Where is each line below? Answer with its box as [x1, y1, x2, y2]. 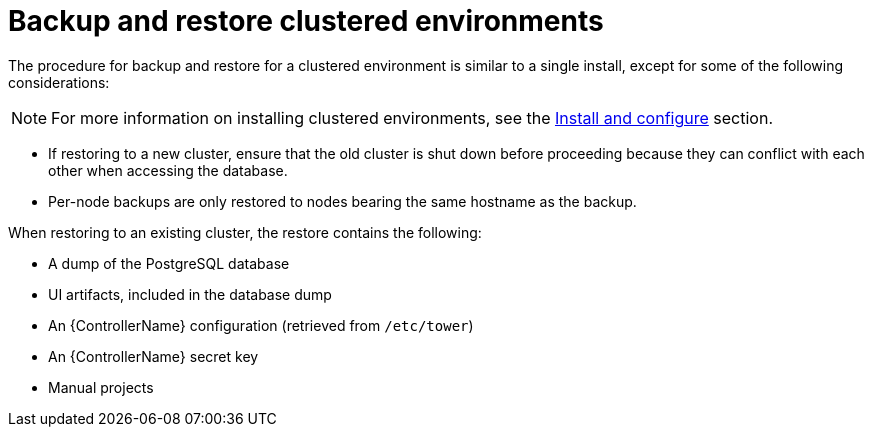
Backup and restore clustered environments [8, 4, 604, 38]
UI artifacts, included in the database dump [48, 285, 332, 303]
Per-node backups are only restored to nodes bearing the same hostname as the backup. [48, 192, 637, 210]
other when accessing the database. [48, 161, 288, 179]
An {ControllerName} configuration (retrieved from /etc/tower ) [48, 316, 474, 334]
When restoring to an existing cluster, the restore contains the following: [8, 223, 482, 241]
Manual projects [48, 378, 154, 396]
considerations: [8, 73, 110, 91]
